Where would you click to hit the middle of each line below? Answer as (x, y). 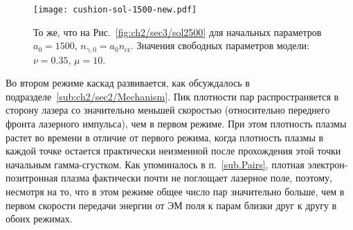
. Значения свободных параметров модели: (220, 45)
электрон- (328, 164)
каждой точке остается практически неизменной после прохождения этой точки (173, 151)
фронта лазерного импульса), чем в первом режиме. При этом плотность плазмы (176, 124)
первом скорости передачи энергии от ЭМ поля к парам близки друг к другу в (171, 205)
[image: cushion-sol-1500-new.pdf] (115, 10)
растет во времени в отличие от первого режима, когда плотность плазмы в (165, 137)
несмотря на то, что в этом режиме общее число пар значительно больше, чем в (175, 192)
